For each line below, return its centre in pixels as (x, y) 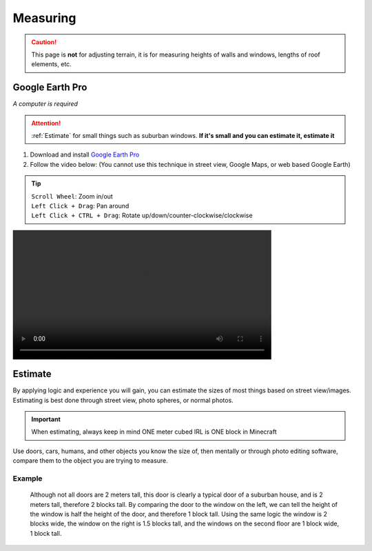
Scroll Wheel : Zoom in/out (72, 196)
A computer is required (45, 104)
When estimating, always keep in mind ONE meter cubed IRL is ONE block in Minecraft (154, 432)
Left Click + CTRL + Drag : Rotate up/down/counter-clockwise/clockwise (142, 216)
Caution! (44, 42)
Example (28, 478)
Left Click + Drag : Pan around (80, 206)
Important (46, 419)
